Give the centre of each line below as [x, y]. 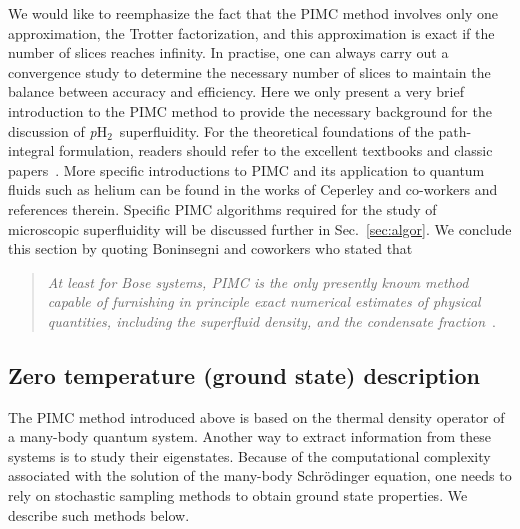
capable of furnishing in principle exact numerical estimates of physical [264, 301]
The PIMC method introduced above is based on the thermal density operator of [256, 416]
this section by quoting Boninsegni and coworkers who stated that [210, 248]
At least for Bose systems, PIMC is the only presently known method [258, 281]
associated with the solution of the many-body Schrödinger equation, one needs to [260, 475]
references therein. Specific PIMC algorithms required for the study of [222, 208]
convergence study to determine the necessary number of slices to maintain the [249, 71]
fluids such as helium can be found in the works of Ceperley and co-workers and [253, 189]
